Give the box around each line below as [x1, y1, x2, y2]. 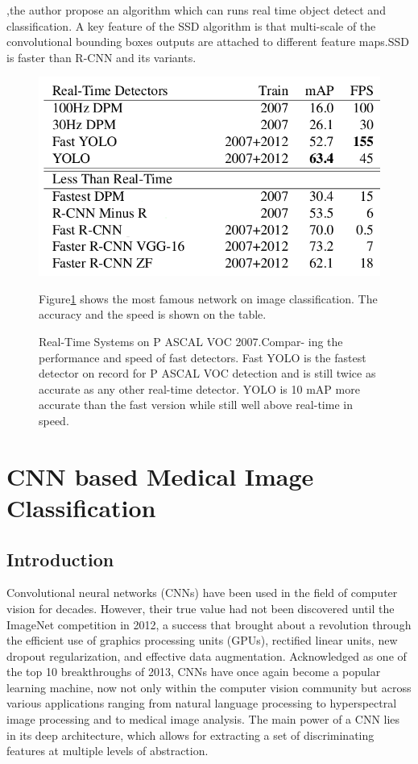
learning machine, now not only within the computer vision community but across [6, 678, 412, 695]
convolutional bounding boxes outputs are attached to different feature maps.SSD [6, 33, 409, 50]
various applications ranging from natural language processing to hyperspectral [6, 695, 397, 712]
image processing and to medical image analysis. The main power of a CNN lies [6, 711, 400, 728]
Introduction [6, 546, 114, 571]
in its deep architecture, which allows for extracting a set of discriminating [6, 726, 375, 743]
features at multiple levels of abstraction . [6, 742, 209, 759]
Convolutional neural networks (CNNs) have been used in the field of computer [6, 584, 398, 601]
